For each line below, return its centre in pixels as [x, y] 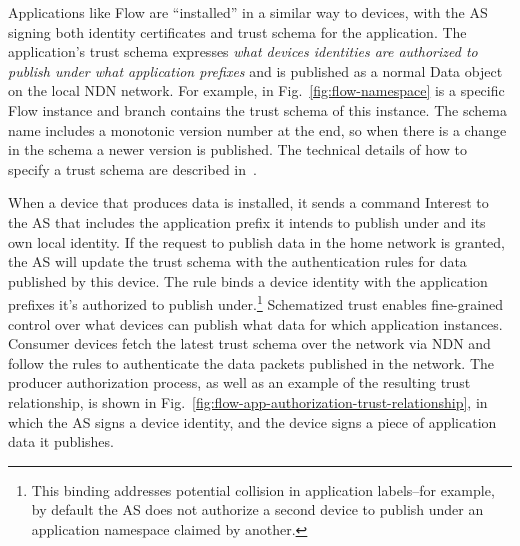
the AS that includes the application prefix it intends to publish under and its [247, 221]
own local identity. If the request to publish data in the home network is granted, [256, 241]
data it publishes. [61, 441]
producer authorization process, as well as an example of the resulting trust [239, 382]
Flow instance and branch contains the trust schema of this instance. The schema [257, 109]
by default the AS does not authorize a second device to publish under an [257, 509]
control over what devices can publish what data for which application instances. [255, 323]
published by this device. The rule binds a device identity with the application [248, 280]
